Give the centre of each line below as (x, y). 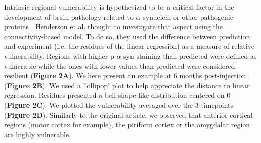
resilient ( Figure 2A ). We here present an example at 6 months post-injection (125, 76)
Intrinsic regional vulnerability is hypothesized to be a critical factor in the (119, 7)
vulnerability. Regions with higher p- (60, 55)
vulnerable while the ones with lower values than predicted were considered (120, 65)
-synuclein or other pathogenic (187, 16)
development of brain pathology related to (69, 16)
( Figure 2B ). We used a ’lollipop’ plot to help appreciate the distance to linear (127, 85)
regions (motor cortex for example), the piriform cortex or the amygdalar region (127, 125)
